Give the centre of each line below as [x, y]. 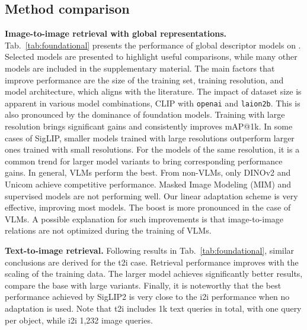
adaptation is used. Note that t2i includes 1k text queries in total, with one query [153, 308]
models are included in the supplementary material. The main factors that [140, 68]
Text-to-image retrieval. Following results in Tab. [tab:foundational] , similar [150, 250]
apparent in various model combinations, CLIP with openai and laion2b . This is [153, 103]
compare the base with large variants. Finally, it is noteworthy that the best [143, 285]
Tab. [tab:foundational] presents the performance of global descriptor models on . [153, 45]
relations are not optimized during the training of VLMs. [108, 230]
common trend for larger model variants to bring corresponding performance [144, 161]
